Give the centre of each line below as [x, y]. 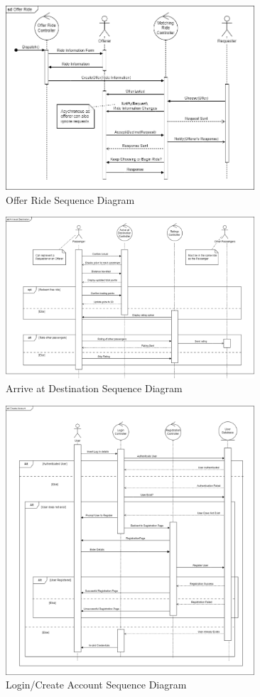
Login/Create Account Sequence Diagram [96, 685]
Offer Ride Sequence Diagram [70, 199]
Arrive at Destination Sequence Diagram [94, 388]
